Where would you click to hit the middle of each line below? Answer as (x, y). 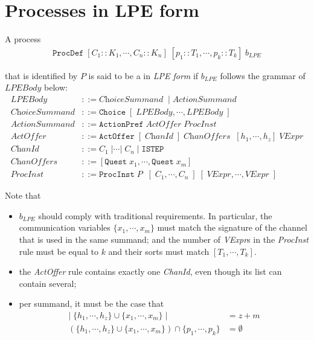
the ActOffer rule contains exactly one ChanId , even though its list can (150, 271)
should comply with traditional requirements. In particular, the (155, 215)
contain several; (48, 283)
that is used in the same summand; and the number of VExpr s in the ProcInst (164, 239)
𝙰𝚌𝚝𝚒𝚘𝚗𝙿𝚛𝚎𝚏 (121, 125)
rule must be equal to (59, 251)
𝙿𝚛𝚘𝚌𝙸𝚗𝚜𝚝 (117, 175)
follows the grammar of (263, 75)
